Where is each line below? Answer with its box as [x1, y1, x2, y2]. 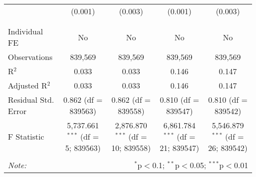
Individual [8, 26, 43, 37]
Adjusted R [8, 80, 47, 91]
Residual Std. [8, 94, 54, 105]
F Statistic [8, 131, 44, 142]
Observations [8, 51, 53, 62]
